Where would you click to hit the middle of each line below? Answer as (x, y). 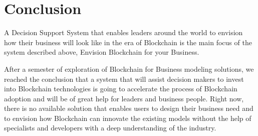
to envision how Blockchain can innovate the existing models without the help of (128, 118)
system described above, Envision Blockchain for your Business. (102, 52)
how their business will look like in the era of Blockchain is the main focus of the (128, 42)
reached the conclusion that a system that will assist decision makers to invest (124, 79)
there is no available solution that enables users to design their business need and (129, 108)
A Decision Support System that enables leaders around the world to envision (123, 32)
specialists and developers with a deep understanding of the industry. (110, 128)
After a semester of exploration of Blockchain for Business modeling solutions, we (129, 69)
